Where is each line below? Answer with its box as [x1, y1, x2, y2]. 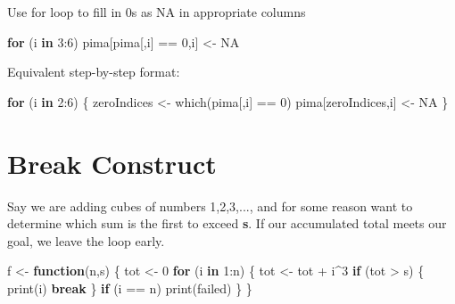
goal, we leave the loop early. [7, 231, 165, 250]
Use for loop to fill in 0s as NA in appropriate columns [7, 3, 306, 21]
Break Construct [7, 144, 217, 181]
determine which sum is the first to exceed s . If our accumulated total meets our [7, 214, 447, 233]
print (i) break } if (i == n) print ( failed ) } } [7, 278, 252, 297]
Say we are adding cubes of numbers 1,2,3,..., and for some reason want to [7, 196, 413, 215]
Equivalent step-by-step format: [7, 62, 180, 81]
